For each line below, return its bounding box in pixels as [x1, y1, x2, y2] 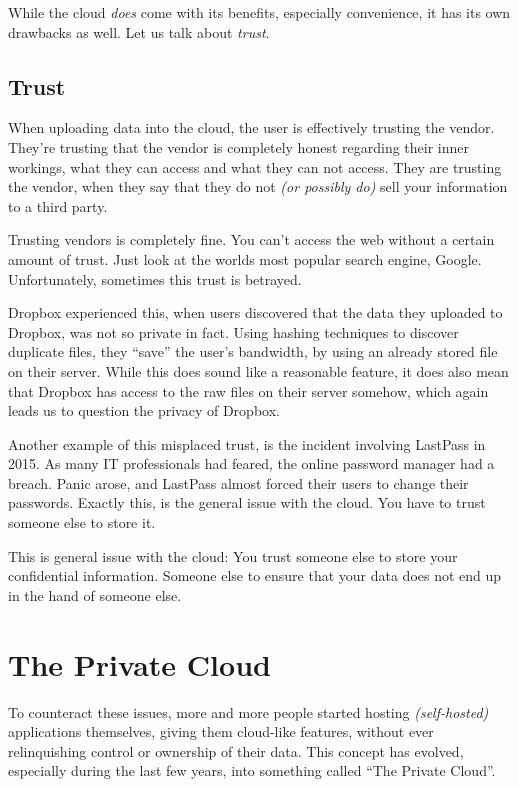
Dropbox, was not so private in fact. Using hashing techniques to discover [8, 321, 459, 342]
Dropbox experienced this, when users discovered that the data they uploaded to [8, 302, 503, 323]
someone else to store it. [8, 512, 156, 533]
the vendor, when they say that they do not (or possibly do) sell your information [8, 176, 508, 197]
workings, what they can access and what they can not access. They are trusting [8, 156, 502, 177]
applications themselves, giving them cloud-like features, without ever [8, 721, 434, 742]
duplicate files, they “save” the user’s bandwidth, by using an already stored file [8, 341, 498, 362]
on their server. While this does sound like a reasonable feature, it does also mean [8, 360, 509, 381]
